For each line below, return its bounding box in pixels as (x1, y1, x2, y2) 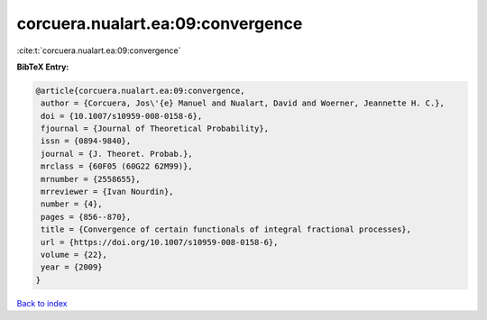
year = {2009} (41, 262, 103, 272)
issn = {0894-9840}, (41, 136, 132, 146)
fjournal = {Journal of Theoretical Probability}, (41, 123, 270, 134)
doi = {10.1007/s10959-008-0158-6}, (41, 111, 203, 121)
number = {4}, (41, 199, 103, 209)
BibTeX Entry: (16, 61, 69, 72)
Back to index (16, 297, 68, 308)
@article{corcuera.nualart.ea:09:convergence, (35, 86, 245, 96)
